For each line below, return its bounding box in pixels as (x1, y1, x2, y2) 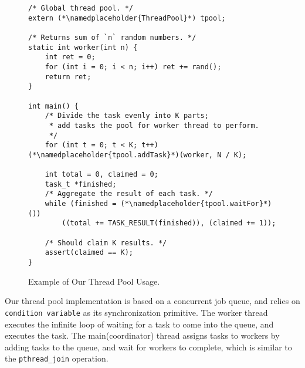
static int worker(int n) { (28, 43, 138, 52)
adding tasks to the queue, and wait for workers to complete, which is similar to (5, 340, 292, 353)
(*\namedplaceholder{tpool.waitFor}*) (120, 200, 272, 208)
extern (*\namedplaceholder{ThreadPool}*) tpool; (28, 13, 226, 22)
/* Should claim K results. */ (45, 238, 167, 247)
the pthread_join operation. (5, 352, 109, 364)
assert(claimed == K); (45, 248, 133, 257)
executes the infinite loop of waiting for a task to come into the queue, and (5, 318, 274, 330)
